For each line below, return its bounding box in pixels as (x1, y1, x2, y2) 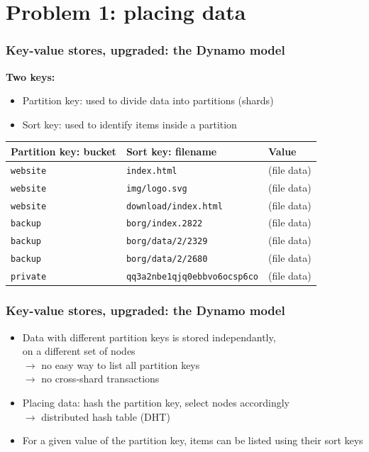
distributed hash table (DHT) (41, 409, 170, 424)
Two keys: (6, 69, 55, 84)
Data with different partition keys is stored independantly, (22, 329, 276, 344)
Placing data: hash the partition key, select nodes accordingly (22, 395, 290, 409)
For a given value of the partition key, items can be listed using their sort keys (22, 433, 363, 448)
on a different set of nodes (22, 343, 136, 358)
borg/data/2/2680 (126, 254, 208, 265)
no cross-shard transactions (41, 371, 160, 386)
